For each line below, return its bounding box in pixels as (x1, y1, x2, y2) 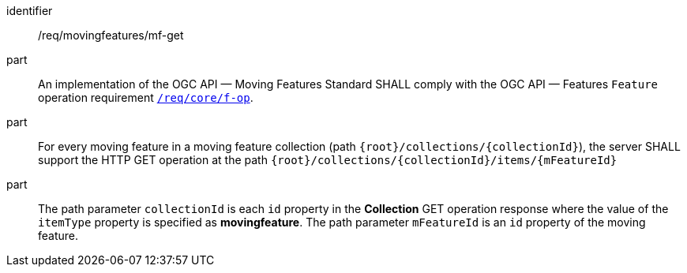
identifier (6, 4, 53, 17)
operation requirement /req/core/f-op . (38, 91, 253, 104)
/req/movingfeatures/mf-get (38, 28, 184, 42)
